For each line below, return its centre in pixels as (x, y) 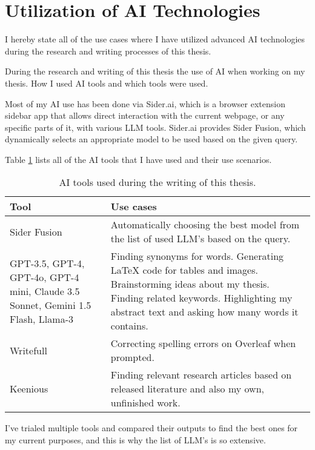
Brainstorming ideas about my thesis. (190, 284)
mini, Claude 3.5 (45, 291)
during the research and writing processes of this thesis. (108, 51)
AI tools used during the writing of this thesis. (157, 182)
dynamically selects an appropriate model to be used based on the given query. (151, 139)
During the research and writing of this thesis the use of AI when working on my (155, 71)
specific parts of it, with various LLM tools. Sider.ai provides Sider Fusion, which (155, 127)
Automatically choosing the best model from (205, 225)
